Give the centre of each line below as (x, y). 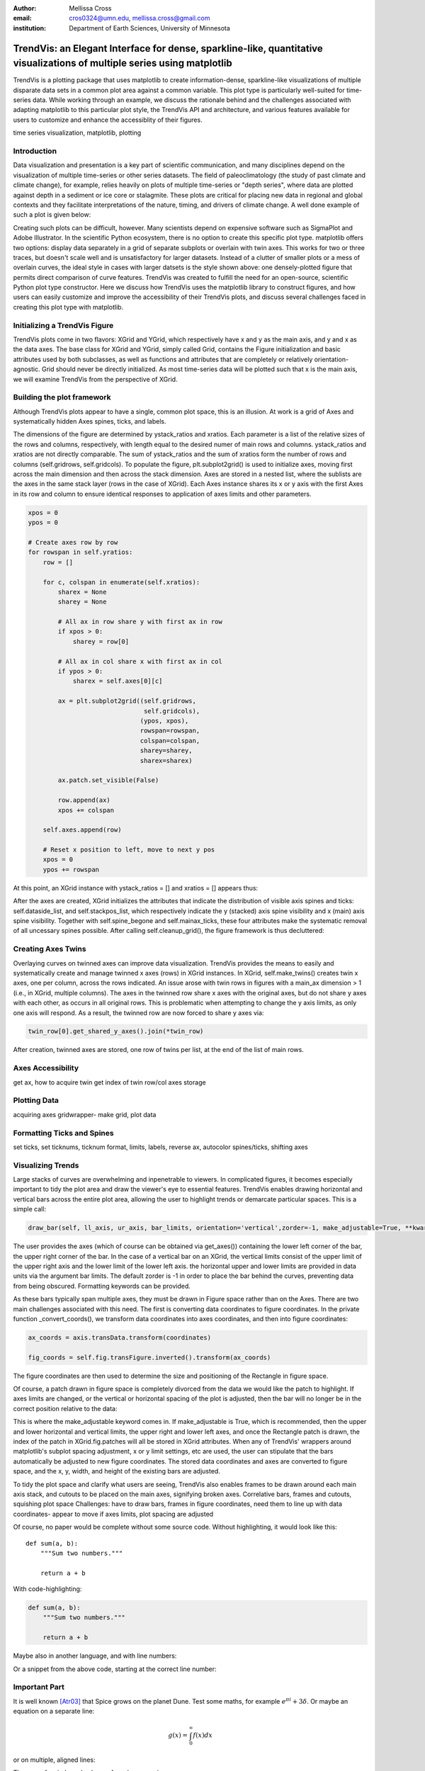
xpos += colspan (86, 810)
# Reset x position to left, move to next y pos (129, 850)
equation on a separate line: (54, 1711)
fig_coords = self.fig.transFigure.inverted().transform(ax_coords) (149, 1357)
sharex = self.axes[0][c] (118, 681)
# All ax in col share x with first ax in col (140, 661)
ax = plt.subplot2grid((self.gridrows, (127, 701)
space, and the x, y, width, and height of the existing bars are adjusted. (117, 1471)
